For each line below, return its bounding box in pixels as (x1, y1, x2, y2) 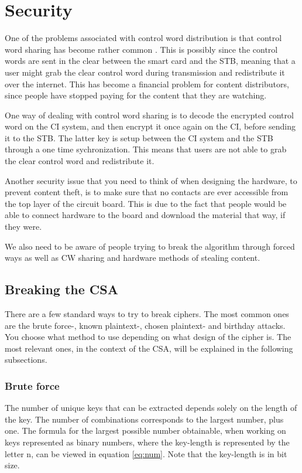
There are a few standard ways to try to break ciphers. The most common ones (5, 308, 289, 320)
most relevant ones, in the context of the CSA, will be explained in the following (5, 342, 293, 354)
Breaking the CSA (5, 280, 118, 298)
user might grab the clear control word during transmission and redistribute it (5, 66, 285, 78)
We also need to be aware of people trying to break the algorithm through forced (5, 240, 295, 252)
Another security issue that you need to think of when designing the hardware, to (5, 174, 297, 186)
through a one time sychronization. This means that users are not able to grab (5, 143, 287, 155)
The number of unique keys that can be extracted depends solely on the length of (5, 401, 297, 414)
